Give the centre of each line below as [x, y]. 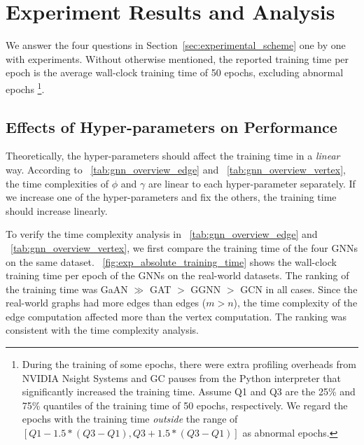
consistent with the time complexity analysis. [103, 330]
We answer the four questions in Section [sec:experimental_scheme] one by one [176, 45]
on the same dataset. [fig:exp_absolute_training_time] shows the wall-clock [171, 261]
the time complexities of [57, 183]
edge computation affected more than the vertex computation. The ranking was [176, 316]
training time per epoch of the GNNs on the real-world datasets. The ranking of [177, 275]
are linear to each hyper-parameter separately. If [252, 183]
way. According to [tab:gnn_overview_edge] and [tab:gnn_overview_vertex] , [176, 169]
